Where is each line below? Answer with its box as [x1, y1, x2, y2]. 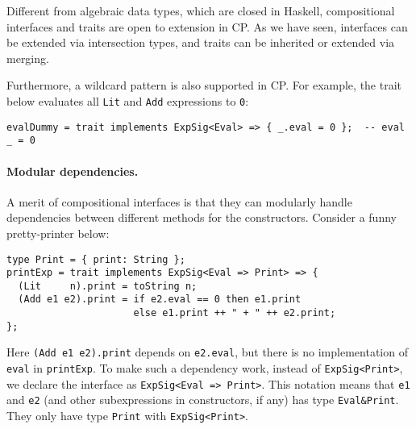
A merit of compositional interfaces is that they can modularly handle [6, 193, 352, 210]
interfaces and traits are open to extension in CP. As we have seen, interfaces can [6, 18, 408, 35]
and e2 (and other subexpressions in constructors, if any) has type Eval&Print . [6, 391, 399, 408]
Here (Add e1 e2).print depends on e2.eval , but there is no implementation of [6, 344, 408, 360]
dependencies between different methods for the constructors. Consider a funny [6, 209, 397, 226]
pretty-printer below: [6, 224, 110, 241]
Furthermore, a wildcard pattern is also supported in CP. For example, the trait [6, 77, 402, 94]
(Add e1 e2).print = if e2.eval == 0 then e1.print [18, 294, 302, 306]
